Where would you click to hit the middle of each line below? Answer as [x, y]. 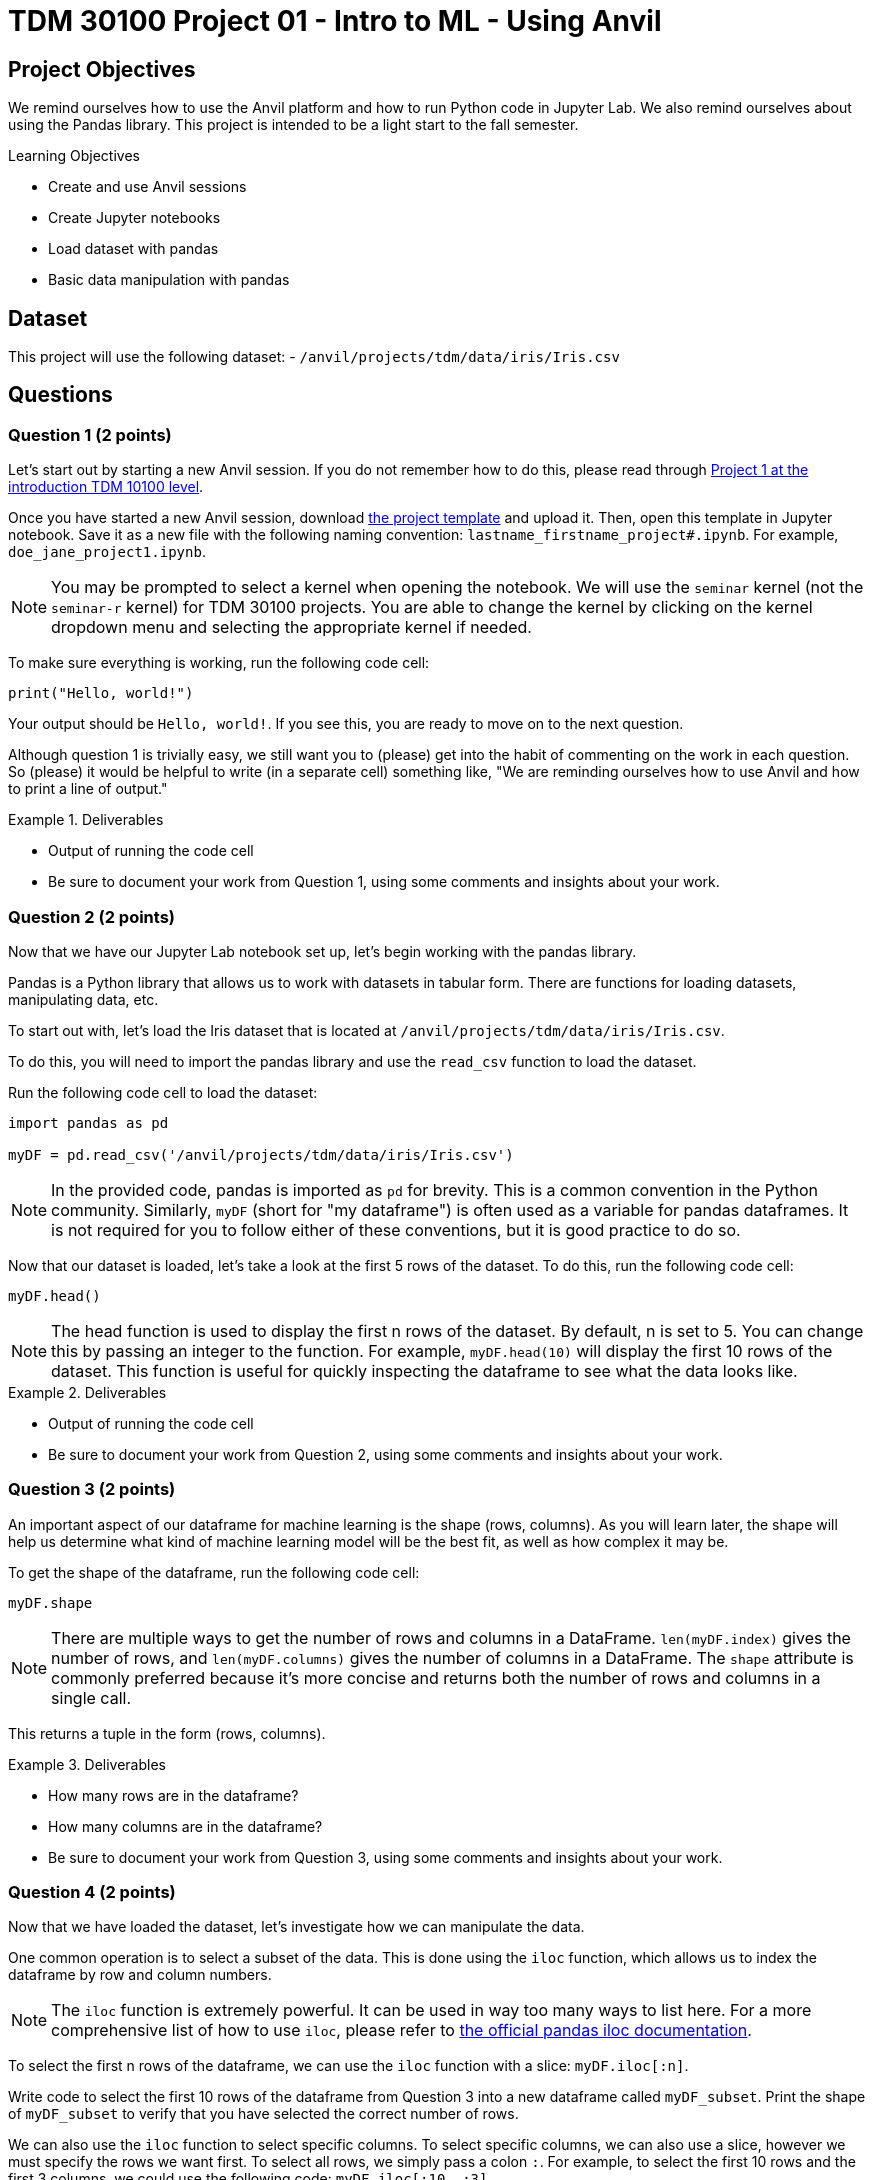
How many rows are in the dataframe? [173, 1795]
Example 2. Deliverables [87, 1392]
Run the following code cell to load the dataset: [163, 1092]
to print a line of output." [88, 789]
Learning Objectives [74, 156]
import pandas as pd [88, 1122]
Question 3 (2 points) [92, 1489]
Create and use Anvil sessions [147, 187]
